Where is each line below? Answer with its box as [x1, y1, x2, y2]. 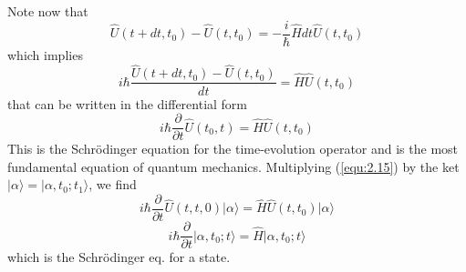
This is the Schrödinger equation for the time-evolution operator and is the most [7, 139, 459, 158]
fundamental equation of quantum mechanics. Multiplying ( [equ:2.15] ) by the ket [7, 156, 460, 176]
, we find [88, 175, 137, 194]
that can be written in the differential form [7, 94, 248, 113]
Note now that [7, 2, 88, 20]
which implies [7, 45, 83, 64]
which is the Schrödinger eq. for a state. [7, 247, 231, 267]
